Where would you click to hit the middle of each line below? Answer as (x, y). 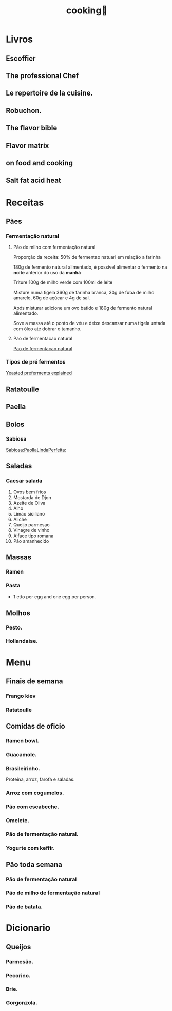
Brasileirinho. (23, 769)
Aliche (20, 519)
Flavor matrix (27, 146)
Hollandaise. (22, 641)
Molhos (18, 613)
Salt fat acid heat (33, 180)
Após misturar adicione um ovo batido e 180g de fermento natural (83, 308)
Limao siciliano (29, 513)
